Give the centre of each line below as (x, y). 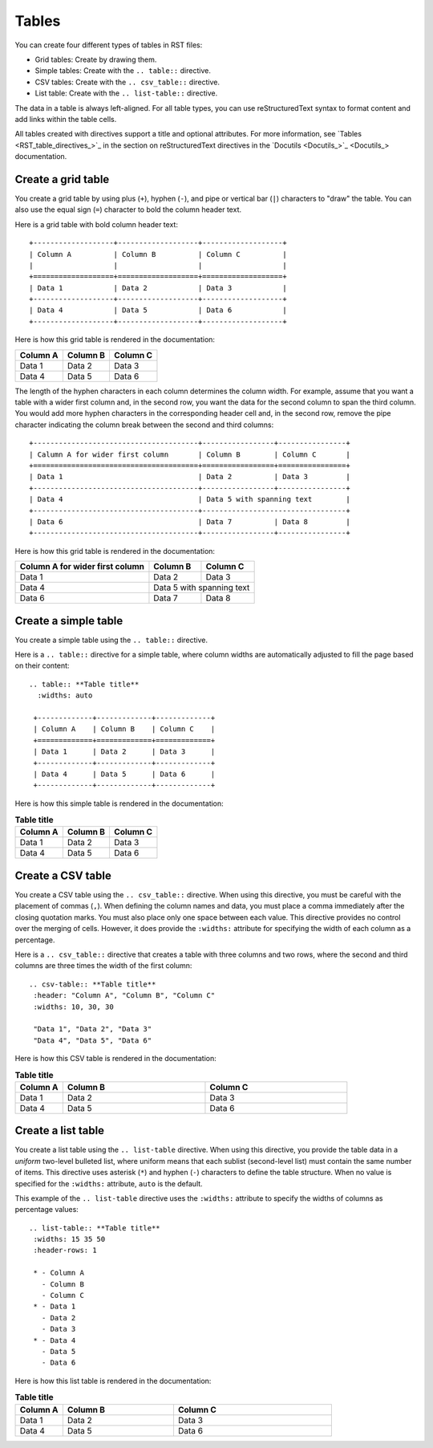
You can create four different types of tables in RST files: (109, 45)
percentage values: (47, 1210)
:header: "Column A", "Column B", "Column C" (124, 996)
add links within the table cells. (66, 119)
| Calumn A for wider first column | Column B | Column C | (190, 454)
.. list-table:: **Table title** (95, 1228)
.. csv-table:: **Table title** (93, 984)
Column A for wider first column (82, 567)
